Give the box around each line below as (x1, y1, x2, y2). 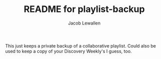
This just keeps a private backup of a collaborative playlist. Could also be (5, 42, 156, 48)
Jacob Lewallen (68, 20, 101, 26)
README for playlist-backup (24, 3, 145, 15)
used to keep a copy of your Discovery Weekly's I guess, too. (5, 48, 132, 54)
